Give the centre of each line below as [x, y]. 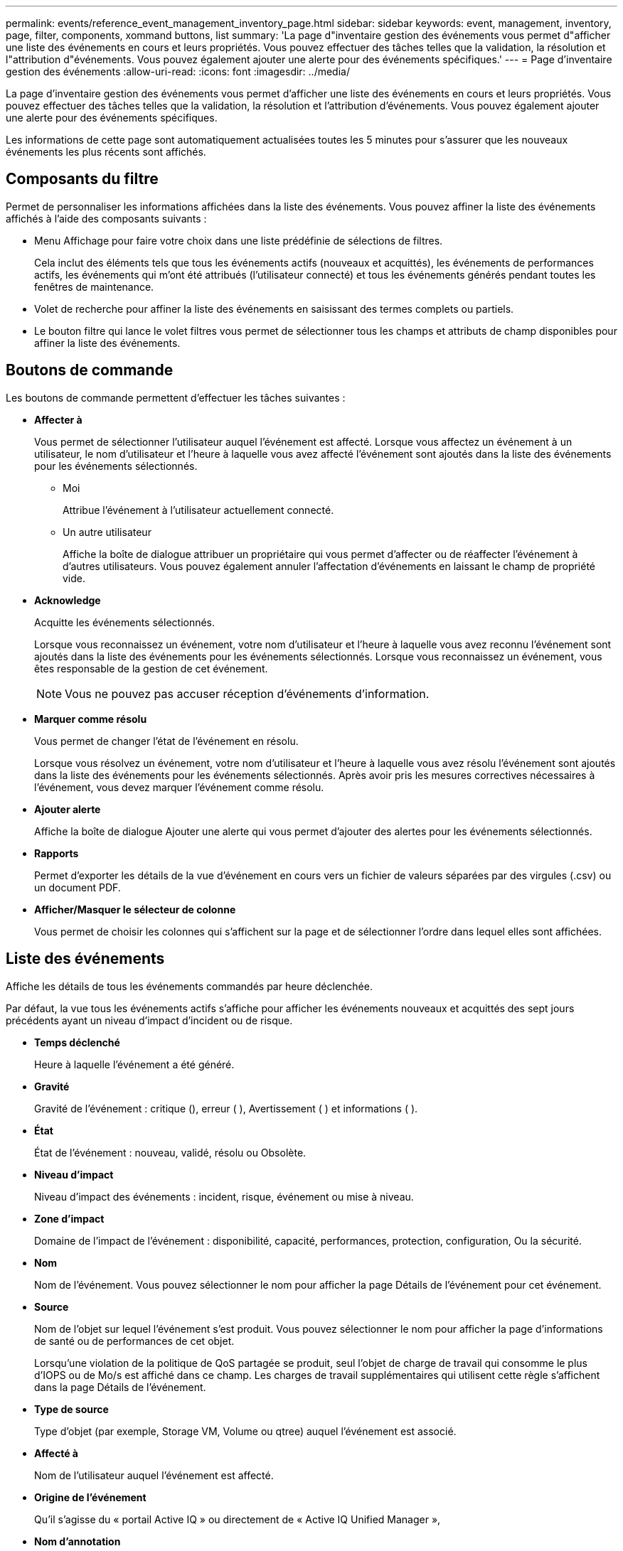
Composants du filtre [82, 179]
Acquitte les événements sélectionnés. [125, 622]
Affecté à [56, 1453]
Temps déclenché [77, 1042]
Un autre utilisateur [107, 532]
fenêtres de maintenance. [94, 286]
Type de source [71, 1409]
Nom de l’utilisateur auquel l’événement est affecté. [154, 1475]
